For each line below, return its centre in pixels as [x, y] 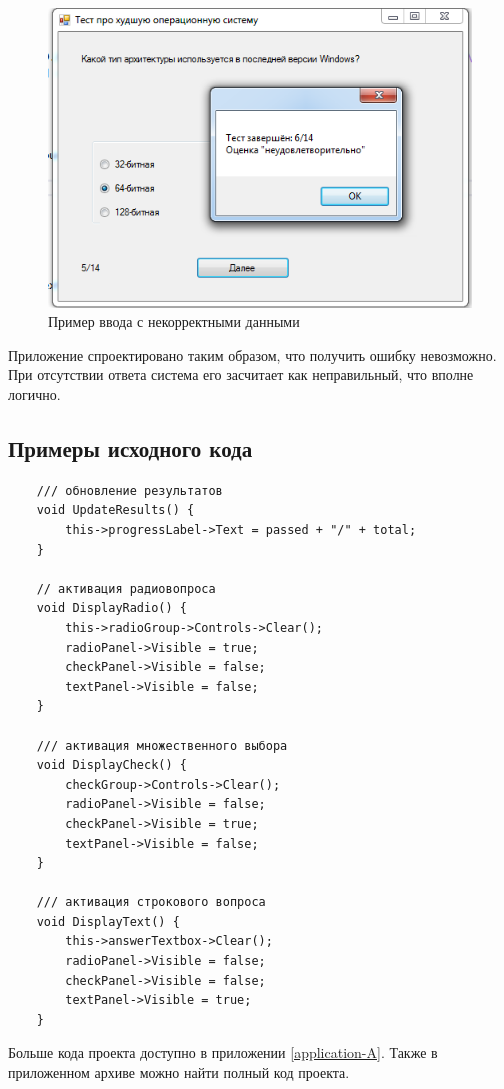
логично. [34, 394]
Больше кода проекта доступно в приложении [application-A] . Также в [223, 1052]
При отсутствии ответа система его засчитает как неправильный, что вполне [241, 374]
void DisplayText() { [108, 921]
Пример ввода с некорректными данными [174, 321]
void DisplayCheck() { [111, 765]
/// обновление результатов [129, 490]
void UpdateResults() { [115, 510]
